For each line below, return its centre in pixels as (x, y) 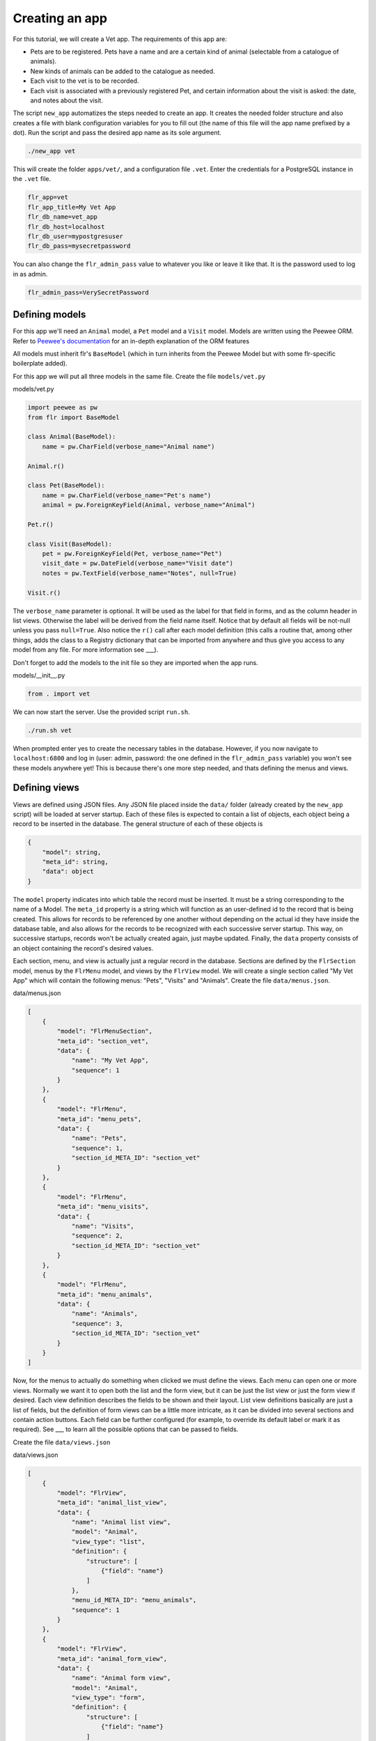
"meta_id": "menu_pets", (99, 1119)
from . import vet (59, 694)
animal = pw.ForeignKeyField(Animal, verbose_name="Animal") (149, 505)
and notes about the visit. (67, 100)
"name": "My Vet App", (110, 1061)
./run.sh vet (50, 730)
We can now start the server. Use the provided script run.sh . (102, 712)
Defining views (46, 788)
